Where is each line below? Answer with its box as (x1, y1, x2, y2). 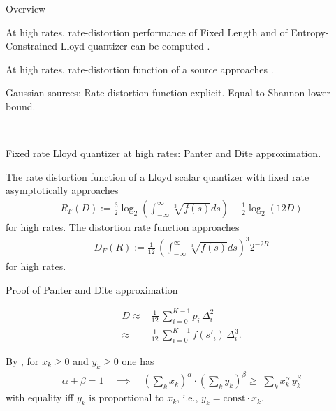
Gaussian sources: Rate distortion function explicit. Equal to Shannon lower (6, 85, 330, 100)
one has (122, 353, 154, 368)
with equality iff (6, 390, 74, 405)
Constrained (6, 38, 58, 53)
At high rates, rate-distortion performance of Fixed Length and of (6, 24, 288, 39)
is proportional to (89, 390, 164, 405)
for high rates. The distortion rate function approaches (6, 219, 240, 234)
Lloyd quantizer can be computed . (60, 38, 210, 53)
